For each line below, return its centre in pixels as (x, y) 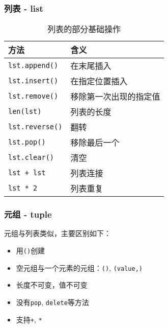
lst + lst (27, 173)
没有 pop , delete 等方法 (52, 302)
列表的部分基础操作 (84, 29)
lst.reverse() (35, 127)
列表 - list (24, 8)
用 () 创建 (31, 251)
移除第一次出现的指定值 (115, 97)
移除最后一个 (95, 143)
